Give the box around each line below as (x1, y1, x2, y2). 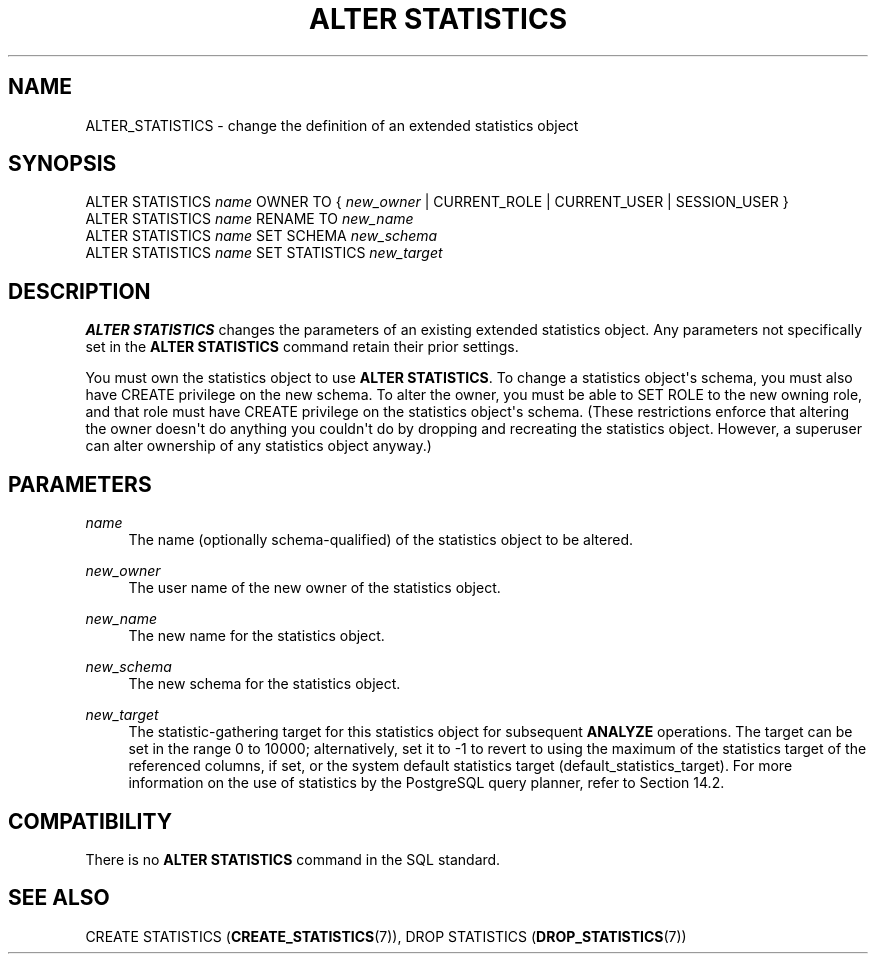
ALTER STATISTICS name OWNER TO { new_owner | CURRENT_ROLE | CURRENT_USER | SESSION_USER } (85, 193, 789, 211)
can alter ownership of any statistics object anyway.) (85, 437, 432, 455)
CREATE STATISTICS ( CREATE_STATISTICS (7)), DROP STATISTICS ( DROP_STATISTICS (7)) (85, 927, 687, 945)
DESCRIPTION (8, 278, 151, 304)
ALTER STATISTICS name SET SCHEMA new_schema (85, 227, 438, 245)
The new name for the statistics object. (128, 627, 385, 645)
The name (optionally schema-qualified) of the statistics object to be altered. (128, 531, 633, 549)
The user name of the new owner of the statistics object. (128, 579, 501, 597)
